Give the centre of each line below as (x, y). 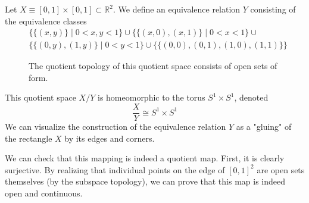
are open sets (281, 169)
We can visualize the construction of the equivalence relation (116, 127)
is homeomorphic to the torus (151, 97)
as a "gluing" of (264, 127)
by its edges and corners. (110, 138)
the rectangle (29, 138)
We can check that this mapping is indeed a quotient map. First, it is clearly (145, 158)
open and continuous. (44, 193)
